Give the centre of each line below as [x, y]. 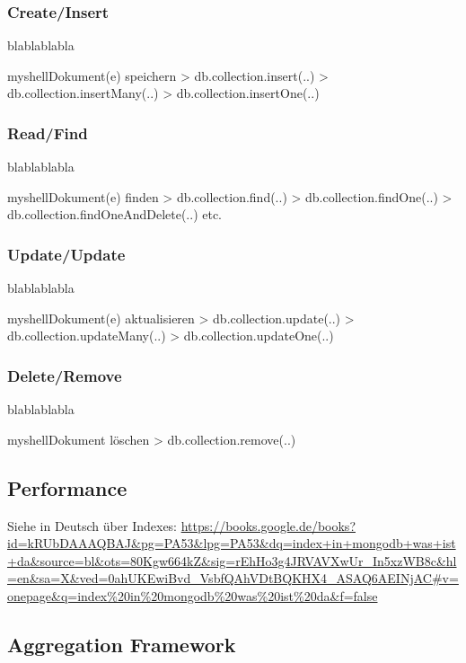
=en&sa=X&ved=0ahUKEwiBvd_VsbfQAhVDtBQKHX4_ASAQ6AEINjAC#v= [233, 578]
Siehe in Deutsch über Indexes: [92, 525]
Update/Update [66, 254]
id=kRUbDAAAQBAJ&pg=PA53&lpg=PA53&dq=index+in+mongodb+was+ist [232, 543]
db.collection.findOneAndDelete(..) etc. [115, 214]
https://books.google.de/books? [268, 525]
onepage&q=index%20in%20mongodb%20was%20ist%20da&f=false [193, 595]
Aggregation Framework [122, 644]
